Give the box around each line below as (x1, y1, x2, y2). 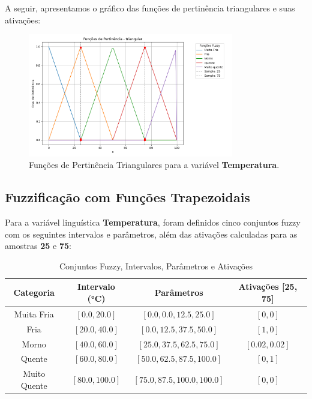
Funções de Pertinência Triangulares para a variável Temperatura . (29, 158, 280, 171)
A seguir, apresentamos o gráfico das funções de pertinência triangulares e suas (5, 2, 295, 14)
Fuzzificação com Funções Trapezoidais (5, 188, 250, 206)
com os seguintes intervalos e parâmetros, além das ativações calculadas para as (5, 227, 298, 240)
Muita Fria (14, 307, 54, 320)
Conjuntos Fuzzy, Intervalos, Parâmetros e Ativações (59, 259, 253, 272)
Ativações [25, (238, 280, 298, 293)
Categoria (13, 286, 55, 299)
